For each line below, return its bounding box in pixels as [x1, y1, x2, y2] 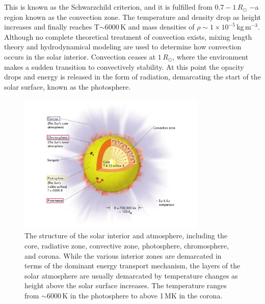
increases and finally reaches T [4, 21, 99, 32]
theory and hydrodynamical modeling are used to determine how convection [4, 41, 242, 52]
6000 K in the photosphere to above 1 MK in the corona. [46, 290, 223, 300]
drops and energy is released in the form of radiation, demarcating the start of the [4, 71, 261, 82]
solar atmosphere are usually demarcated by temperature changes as [24, 270, 238, 281]
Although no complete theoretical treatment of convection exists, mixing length [4, 31, 252, 42]
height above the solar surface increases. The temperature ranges [24, 280, 227, 291]
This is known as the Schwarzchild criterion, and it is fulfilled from [4, 2, 213, 12]
